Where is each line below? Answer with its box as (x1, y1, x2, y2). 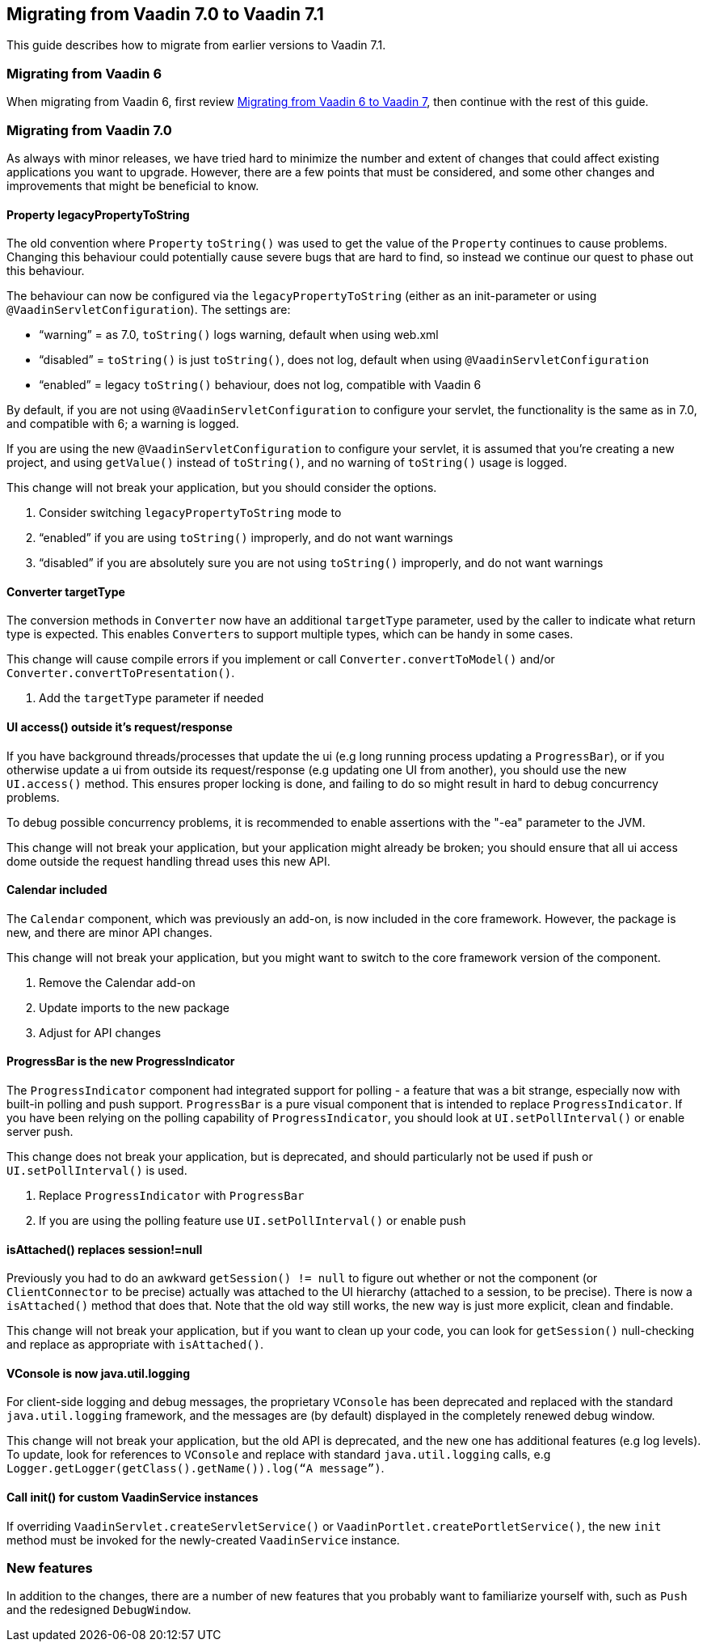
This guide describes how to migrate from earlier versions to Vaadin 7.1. (6, 38, 386, 53)
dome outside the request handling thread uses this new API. (6, 854, 330, 868)
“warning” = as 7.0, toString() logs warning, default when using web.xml (39, 328, 439, 342)
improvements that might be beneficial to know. (6, 178, 259, 193)
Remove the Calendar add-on (39, 975, 196, 989)
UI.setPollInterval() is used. (6, 1163, 187, 1178)
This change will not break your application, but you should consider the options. (6, 481, 437, 495)
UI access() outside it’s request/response (6, 719, 233, 734)
